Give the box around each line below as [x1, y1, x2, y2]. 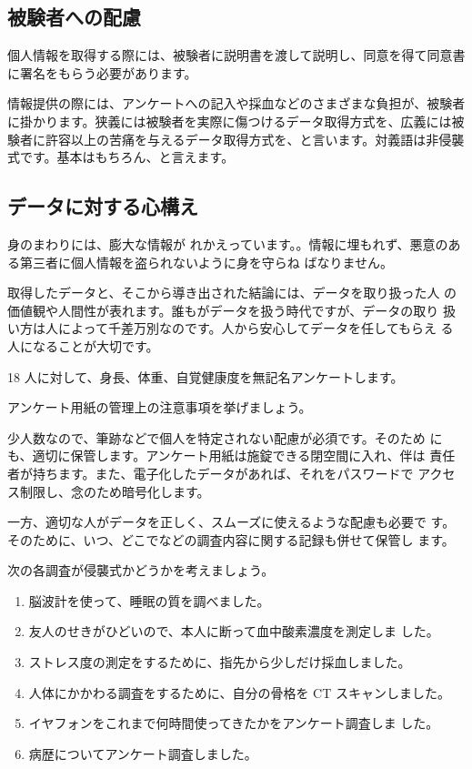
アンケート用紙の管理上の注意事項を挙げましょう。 [7, 398, 312, 417]
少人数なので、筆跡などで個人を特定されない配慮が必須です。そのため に [7, 428, 443, 447]
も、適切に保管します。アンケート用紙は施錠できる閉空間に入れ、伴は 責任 [7, 446, 456, 465]
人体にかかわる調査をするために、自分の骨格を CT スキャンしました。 [28, 683, 450, 702]
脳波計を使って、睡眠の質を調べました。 [28, 591, 270, 610]
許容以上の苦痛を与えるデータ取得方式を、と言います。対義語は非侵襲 [45, 129, 465, 148]
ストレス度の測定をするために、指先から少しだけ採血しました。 [28, 653, 411, 672]
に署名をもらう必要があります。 [7, 63, 197, 82]
